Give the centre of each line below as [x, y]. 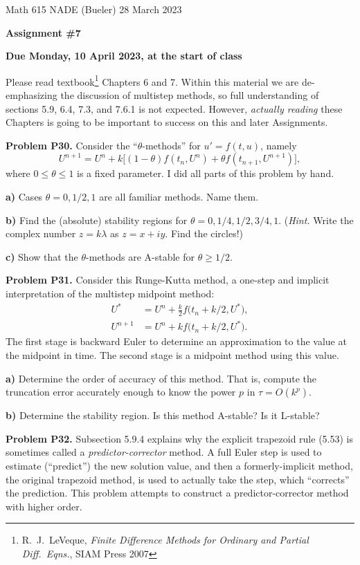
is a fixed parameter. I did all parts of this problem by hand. [206, 173]
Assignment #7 [43, 32]
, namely [279, 145]
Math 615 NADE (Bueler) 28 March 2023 [94, 9]
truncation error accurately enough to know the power [121, 392]
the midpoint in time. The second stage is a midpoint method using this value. [172, 355]
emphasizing [31, 95]
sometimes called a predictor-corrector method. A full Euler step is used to [164, 452]
